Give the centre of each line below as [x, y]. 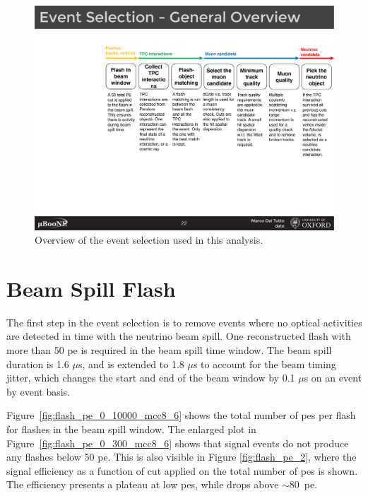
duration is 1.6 [38, 364]
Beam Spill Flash [91, 288]
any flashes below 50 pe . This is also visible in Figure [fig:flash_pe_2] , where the [182, 457]
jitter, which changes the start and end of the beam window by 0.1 [151, 378]
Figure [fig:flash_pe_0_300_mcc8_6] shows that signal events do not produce [178, 443]
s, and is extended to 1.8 [131, 364]
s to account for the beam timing [265, 364]
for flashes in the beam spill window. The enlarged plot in [131, 429]
